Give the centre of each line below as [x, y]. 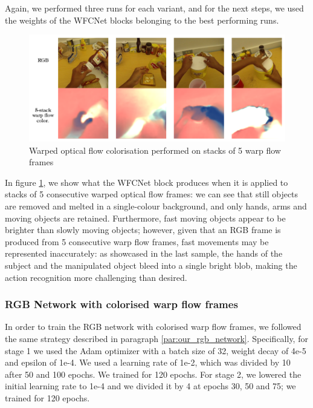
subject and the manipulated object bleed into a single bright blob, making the [151, 265]
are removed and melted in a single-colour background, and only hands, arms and [156, 206]
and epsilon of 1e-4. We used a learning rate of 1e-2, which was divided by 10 [148, 362]
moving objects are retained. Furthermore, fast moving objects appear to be [145, 218]
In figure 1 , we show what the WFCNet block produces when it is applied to [147, 182]
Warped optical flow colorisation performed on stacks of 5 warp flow [155, 150]
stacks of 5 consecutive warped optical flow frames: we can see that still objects [152, 194]
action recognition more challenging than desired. [96, 277]
